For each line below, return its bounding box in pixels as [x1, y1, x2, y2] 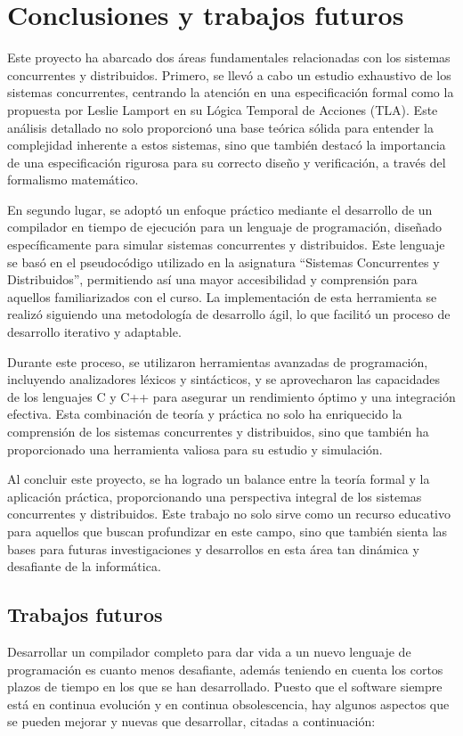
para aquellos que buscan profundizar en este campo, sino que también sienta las [7, 521, 448, 540]
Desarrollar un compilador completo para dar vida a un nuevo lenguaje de [7, 642, 411, 660]
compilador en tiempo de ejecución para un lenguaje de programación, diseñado [7, 217, 442, 236]
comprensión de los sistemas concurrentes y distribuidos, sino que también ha [7, 422, 429, 440]
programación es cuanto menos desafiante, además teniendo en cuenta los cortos [7, 659, 443, 678]
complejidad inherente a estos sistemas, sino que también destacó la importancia [7, 135, 446, 154]
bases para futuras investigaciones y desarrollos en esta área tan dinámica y [7, 539, 419, 558]
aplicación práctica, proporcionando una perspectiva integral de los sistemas [7, 487, 422, 505]
